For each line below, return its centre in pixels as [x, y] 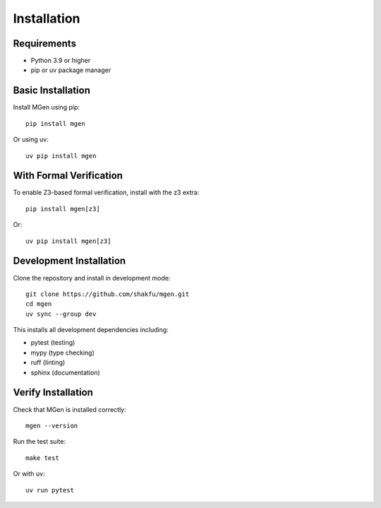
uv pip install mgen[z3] [68, 241]
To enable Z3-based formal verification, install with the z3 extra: [106, 193]
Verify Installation [53, 392]
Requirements [45, 43]
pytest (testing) [53, 343]
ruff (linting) [48, 362]
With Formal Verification [68, 176]
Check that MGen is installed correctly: [69, 409]
